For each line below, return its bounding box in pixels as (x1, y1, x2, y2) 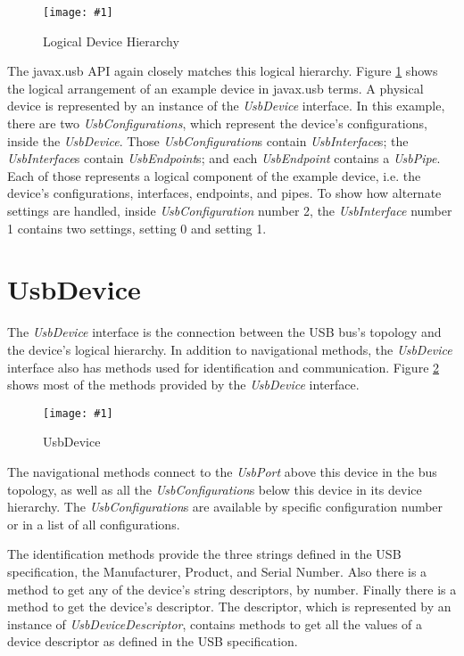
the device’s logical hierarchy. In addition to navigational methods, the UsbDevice (7, 340, 452, 358)
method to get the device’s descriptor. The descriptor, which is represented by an (7, 597, 452, 616)
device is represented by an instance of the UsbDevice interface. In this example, (7, 96, 445, 115)
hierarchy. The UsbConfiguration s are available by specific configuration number (7, 497, 443, 516)
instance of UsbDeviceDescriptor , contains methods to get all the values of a (7, 614, 423, 633)
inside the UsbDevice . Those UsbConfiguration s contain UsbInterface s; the (7, 131, 409, 150)
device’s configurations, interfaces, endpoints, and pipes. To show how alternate (7, 184, 442, 202)
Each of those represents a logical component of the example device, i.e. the (7, 166, 421, 184)
